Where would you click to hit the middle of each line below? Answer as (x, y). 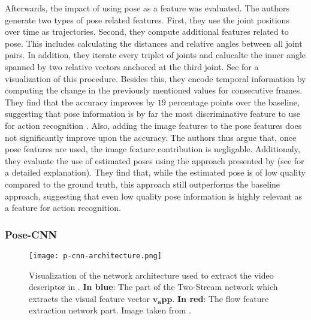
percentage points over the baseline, (234, 102)
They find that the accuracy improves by (80, 102)
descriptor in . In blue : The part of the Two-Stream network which (153, 287)
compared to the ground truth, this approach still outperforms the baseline (143, 184)
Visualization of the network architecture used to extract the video (151, 275)
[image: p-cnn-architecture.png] (95, 256)
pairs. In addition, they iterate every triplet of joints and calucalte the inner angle (155, 55)
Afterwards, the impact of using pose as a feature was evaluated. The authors (147, 8)
